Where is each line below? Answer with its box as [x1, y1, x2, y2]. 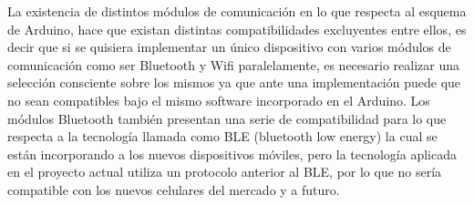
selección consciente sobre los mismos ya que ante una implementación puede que [7, 73, 461, 92]
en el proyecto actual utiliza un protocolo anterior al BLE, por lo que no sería [7, 162, 442, 181]
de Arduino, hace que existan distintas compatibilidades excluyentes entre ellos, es [7, 19, 467, 38]
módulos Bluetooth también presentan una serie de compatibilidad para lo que [7, 108, 447, 128]
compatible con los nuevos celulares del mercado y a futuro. [7, 179, 340, 199]
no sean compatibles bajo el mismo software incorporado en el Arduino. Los [7, 90, 430, 109]
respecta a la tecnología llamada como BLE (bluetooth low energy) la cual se [7, 127, 438, 146]
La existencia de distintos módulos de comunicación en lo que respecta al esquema [7, 2, 467, 20]
